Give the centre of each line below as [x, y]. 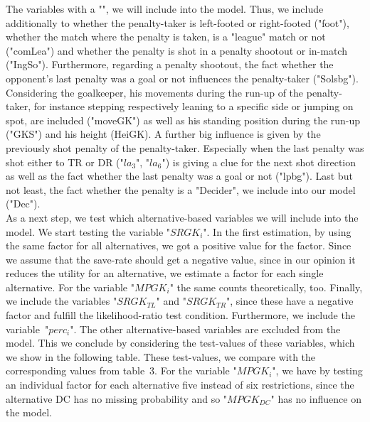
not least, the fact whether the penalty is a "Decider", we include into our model [181, 189]
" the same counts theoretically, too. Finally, [266, 287]
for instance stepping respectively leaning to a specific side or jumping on [194, 106]
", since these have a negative [290, 301]
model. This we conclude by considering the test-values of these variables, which [180, 343]
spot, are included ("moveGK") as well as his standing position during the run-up [183, 120]
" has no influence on [316, 398]
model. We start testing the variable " [88, 231]
